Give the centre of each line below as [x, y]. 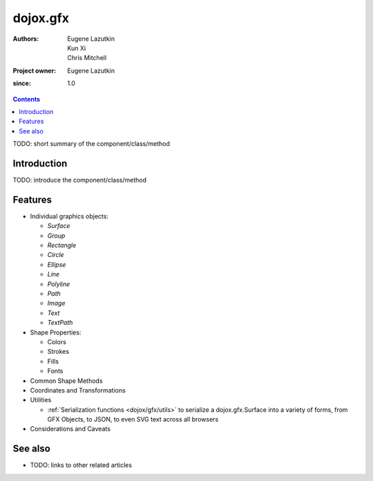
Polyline [59, 284]
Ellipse [57, 264]
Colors [57, 341]
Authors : [26, 39]
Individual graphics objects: [69, 216]
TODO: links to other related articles [81, 465]
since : [22, 84]
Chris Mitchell [87, 58]
